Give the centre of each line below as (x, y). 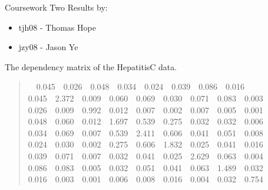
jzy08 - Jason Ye (48, 47)
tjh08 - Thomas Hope (57, 27)
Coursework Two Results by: (56, 7)
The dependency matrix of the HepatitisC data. (91, 66)
